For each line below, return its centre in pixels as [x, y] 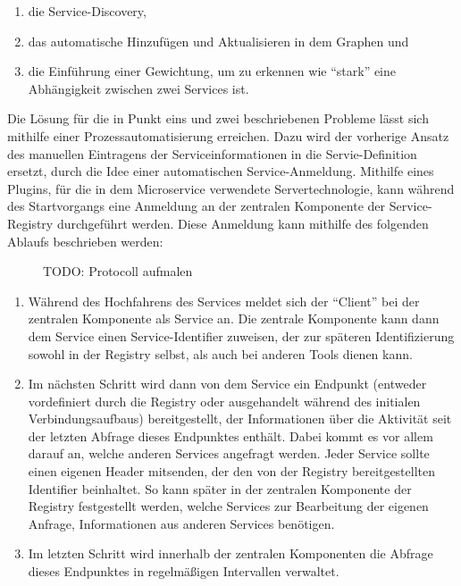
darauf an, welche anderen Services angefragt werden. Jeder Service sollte [229, 453]
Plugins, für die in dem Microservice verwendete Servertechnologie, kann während [231, 188]
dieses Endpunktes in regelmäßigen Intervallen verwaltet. [184, 571]
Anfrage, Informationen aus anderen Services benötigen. [181, 523]
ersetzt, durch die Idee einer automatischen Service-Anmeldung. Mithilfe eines [221, 171]
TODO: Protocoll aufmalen [118, 271]
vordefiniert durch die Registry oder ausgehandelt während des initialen [224, 401]
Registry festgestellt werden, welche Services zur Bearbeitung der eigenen [228, 506]
